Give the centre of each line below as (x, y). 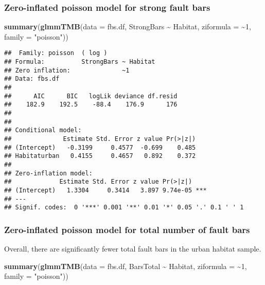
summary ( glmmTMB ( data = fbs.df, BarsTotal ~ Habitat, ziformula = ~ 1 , (126, 266)
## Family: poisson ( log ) (56, 53)
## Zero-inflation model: (48, 173)
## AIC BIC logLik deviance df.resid (91, 96)
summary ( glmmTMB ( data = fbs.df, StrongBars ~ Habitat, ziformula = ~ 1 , (128, 26)
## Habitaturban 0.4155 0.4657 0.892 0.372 (100, 156)
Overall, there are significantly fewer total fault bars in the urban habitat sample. (133, 249)
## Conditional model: (43, 130)
